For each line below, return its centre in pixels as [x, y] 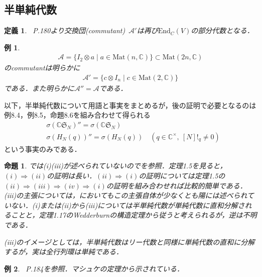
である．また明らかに [39, 88]
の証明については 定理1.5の [182, 176]
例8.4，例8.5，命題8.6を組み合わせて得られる [77, 115]
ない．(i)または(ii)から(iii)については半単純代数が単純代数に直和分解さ [128, 205]
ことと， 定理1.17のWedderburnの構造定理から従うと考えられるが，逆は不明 [134, 215]
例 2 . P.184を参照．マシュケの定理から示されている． [94, 268]
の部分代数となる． [222, 30]
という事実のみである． [43, 149]
